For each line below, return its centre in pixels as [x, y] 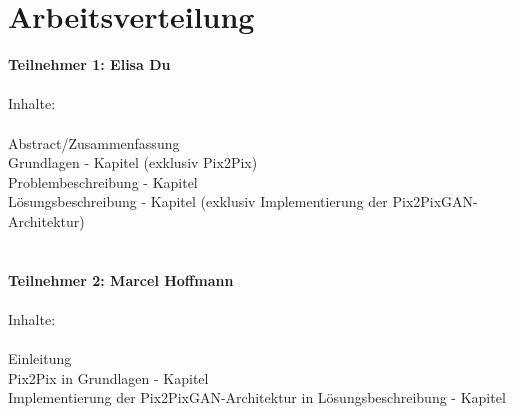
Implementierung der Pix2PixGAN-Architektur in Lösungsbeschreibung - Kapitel [257, 397]
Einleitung [40, 358]
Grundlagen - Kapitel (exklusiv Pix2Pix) [133, 162]
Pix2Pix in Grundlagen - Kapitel [108, 377]
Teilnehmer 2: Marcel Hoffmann [121, 279]
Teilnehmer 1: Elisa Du [89, 64]
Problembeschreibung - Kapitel [103, 181]
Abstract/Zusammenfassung [94, 142]
